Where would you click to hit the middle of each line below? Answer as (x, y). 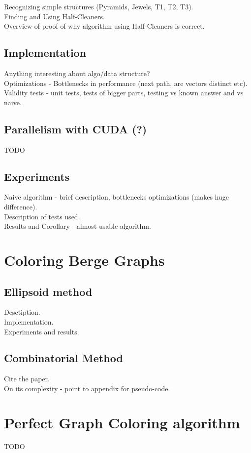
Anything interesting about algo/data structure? (77, 73)
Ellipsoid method (48, 291)
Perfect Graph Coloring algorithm (122, 422)
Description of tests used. (42, 216)
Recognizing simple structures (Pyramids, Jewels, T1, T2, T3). (99, 6)
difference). (21, 206)
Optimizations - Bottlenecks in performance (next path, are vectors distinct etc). (126, 83)
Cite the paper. (27, 379)
